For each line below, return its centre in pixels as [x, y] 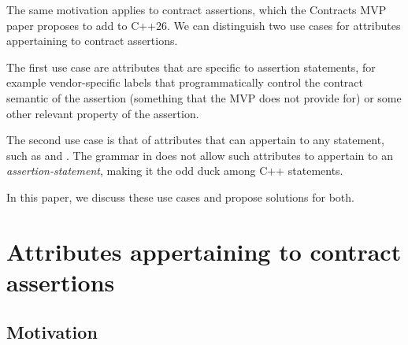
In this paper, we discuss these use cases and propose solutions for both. [180, 197]
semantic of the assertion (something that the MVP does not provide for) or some [204, 97]
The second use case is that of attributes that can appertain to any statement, [196, 140]
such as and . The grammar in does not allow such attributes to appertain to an [200, 155]
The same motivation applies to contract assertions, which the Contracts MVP [197, 9]
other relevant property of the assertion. [103, 113]
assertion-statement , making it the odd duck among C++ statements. [175, 171]
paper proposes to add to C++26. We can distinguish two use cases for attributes [204, 25]
